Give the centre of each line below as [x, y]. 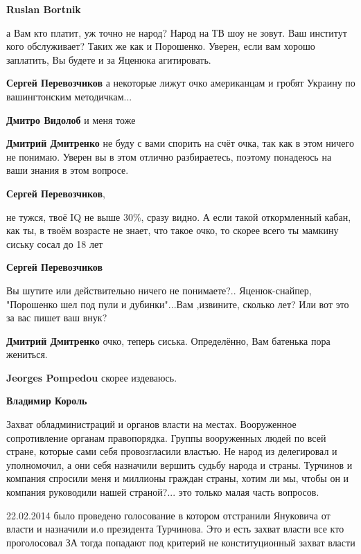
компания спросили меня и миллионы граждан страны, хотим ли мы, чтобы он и [178, 478]
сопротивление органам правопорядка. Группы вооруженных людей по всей [166, 437]
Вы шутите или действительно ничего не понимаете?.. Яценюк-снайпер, [159, 290]
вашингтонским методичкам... [69, 96]
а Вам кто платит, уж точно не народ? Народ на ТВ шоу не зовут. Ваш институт [177, 32]
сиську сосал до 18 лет [55, 243]
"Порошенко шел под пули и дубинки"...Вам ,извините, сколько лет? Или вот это [178, 304]
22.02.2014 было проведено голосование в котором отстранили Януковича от [168, 515]
